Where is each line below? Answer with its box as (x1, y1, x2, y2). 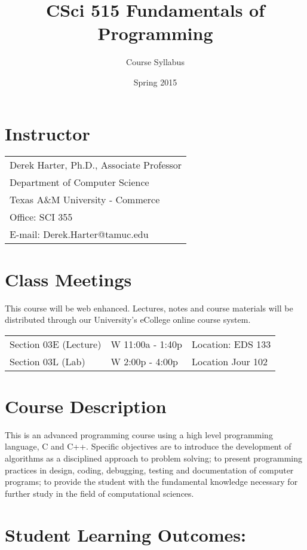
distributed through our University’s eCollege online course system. (5, 313, 251, 326)
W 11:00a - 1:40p (110, 337, 182, 351)
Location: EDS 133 (191, 337, 271, 351)
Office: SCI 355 (10, 210, 73, 224)
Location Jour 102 (191, 354, 268, 368)
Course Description (5, 393, 167, 418)
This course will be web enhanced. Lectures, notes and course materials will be (5, 301, 293, 314)
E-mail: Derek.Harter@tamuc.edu (10, 227, 149, 242)
